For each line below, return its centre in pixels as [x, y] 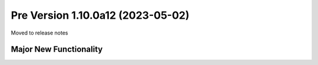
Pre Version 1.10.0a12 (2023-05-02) [100, 15]
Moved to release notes [39, 33]
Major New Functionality [57, 49]
